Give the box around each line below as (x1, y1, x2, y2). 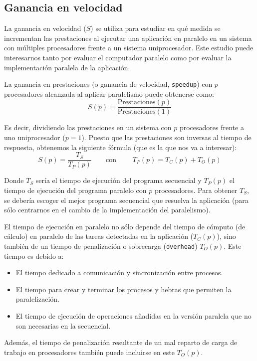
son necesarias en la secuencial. (15, 320, 111, 331)
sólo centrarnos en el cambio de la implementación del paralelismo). (4, 204, 211, 215)
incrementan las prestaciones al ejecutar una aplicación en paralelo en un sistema (4, 32, 252, 43)
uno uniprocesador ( (4, 132, 65, 143)
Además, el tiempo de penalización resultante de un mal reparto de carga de (4, 337, 238, 348)
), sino (217, 231, 236, 241)
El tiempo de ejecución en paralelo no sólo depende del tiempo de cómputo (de (4, 221, 246, 231)
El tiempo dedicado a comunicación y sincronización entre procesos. (15, 267, 223, 278)
